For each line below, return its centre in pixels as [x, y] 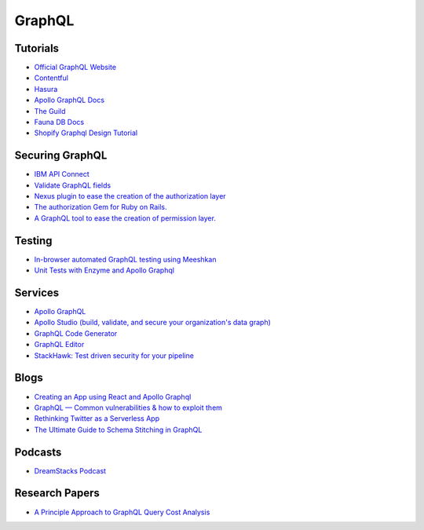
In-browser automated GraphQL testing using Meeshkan [125, 259]
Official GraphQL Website [75, 68]
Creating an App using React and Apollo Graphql [113, 397]
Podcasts [38, 452]
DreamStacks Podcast [70, 470]
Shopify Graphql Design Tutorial [86, 133]
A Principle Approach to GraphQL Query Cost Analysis [122, 512]
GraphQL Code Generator [76, 333]
